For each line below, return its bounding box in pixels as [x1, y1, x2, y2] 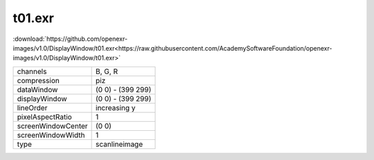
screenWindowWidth [17, 130, 86, 140]
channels [17, 66, 47, 76]
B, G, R [96, 66, 118, 76]
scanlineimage [96, 139, 143, 149]
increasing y [96, 103, 136, 112]
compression [17, 75, 60, 85]
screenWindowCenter [17, 121, 88, 131]
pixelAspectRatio [17, 112, 72, 121]
